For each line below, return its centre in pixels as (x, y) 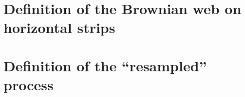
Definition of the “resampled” (105, 65)
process (28, 84)
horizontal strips (59, 27)
